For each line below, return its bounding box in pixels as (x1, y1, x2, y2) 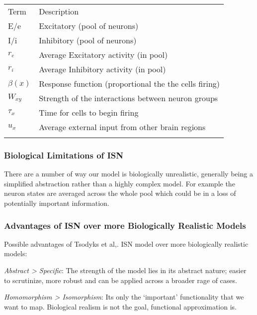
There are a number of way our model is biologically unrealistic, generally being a (4, 168, 253, 179)
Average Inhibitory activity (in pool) (39, 63, 166, 75)
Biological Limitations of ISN (4, 149, 123, 161)
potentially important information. (4, 198, 109, 208)
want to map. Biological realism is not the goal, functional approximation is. (4, 301, 237, 312)
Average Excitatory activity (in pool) (39, 49, 168, 60)
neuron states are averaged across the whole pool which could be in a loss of (4, 188, 236, 198)
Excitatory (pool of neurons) (39, 20, 139, 31)
